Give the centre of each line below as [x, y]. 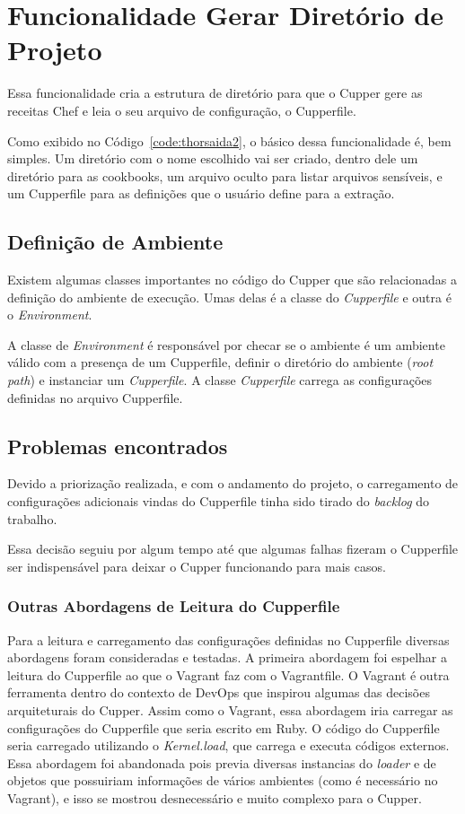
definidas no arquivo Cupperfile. [95, 397]
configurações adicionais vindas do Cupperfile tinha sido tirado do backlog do [219, 501]
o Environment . [50, 315]
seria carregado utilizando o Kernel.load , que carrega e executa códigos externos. [228, 745]
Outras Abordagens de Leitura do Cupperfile [174, 606]
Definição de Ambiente [115, 242]
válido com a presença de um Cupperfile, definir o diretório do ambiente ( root [220, 362]
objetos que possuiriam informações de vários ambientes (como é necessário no [223, 780]
